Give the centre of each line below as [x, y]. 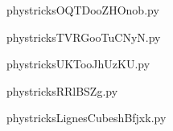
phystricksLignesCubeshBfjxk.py [86, 118]
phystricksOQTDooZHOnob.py [83, 10]
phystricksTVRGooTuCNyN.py [84, 37]
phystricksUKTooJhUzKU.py [78, 64]
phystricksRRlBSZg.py [62, 90]
